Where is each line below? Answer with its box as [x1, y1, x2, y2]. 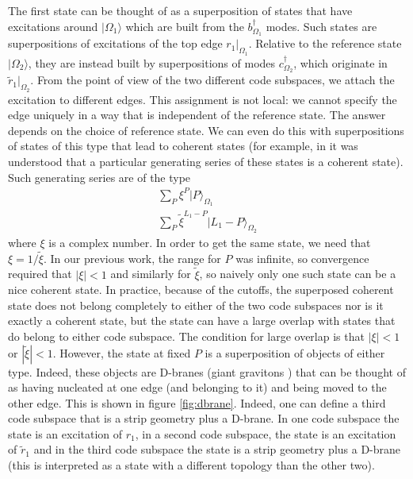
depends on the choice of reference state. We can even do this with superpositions [8, 122, 404, 138]
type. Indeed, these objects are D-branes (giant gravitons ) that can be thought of [8, 363, 406, 380]
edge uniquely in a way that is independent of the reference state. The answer [8, 106, 386, 123]
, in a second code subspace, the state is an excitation [135, 425, 396, 442]
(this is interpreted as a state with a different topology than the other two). [8, 457, 375, 473]
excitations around [8, 17, 98, 34]
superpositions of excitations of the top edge [8, 35, 223, 52]
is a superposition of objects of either [205, 344, 385, 361]
